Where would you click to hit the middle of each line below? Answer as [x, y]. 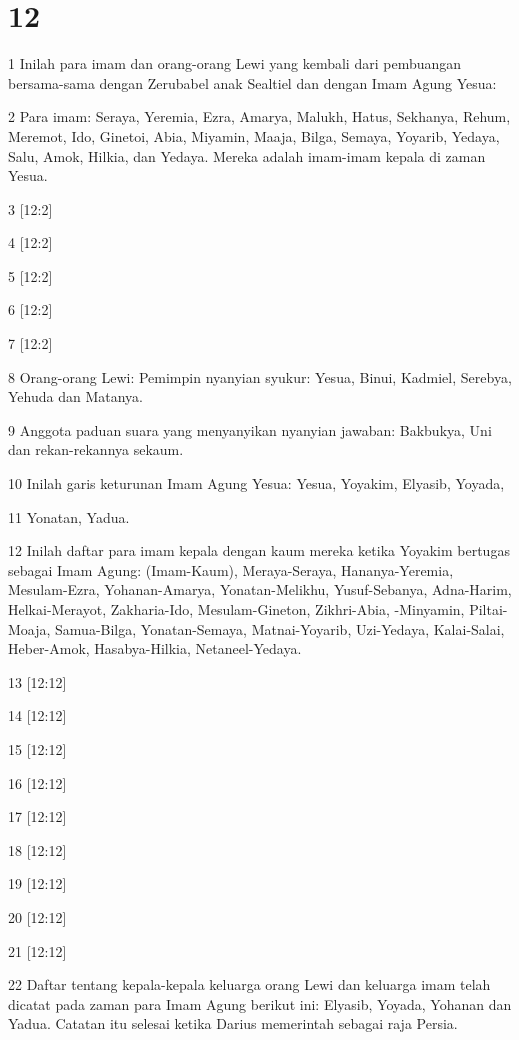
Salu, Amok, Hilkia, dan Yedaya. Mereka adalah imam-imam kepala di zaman [247, 155]
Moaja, [29, 628]
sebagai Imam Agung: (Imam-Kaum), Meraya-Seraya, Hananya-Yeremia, [231, 569]
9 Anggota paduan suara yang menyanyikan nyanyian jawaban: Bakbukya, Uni [250, 429]
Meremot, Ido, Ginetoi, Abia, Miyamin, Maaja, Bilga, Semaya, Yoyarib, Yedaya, [254, 135]
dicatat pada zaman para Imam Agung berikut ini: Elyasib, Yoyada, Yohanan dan [260, 1003]
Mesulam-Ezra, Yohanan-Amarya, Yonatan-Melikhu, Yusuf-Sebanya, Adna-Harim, [260, 589]
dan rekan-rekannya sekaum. [96, 449]
